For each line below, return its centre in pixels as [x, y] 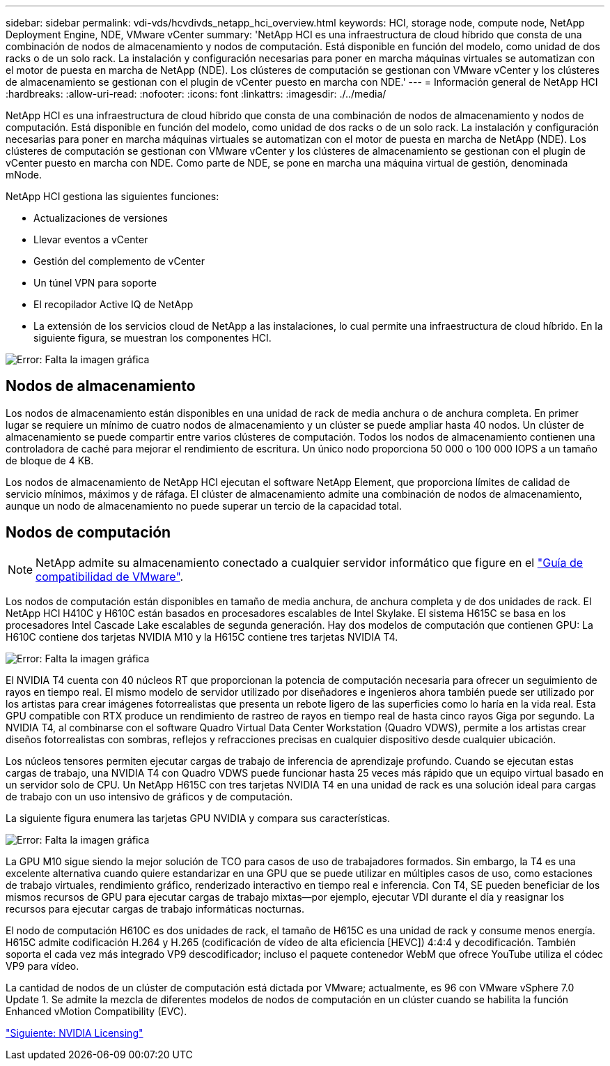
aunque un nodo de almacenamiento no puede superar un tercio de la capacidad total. [204, 505]
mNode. [24, 175]
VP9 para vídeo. [42, 966]
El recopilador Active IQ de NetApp [114, 304]
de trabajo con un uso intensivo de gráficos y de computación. [149, 796]
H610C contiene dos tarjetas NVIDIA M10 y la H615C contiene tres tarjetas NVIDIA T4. [202, 637]
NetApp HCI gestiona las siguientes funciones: [112, 196]
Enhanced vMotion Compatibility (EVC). [96, 1011]
